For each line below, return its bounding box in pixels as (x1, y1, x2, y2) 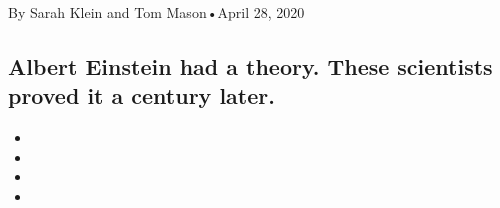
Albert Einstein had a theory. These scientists (8, 50, 493, 81)
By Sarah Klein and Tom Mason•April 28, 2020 (8, 2, 305, 22)
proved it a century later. (8, 80, 275, 111)
